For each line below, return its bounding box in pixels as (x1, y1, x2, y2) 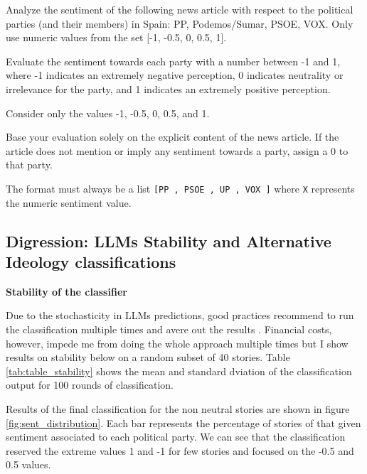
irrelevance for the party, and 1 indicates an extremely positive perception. (6, 81, 331, 96)
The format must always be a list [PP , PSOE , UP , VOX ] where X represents (6, 181, 355, 195)
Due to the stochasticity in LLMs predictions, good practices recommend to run (6, 308, 354, 323)
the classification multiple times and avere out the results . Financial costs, (6, 321, 332, 336)
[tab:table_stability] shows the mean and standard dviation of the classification (6, 363, 352, 378)
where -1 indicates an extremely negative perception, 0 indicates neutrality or (6, 68, 344, 82)
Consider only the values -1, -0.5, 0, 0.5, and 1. (6, 105, 210, 120)
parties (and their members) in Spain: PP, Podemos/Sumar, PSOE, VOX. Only (6, 16, 353, 31)
